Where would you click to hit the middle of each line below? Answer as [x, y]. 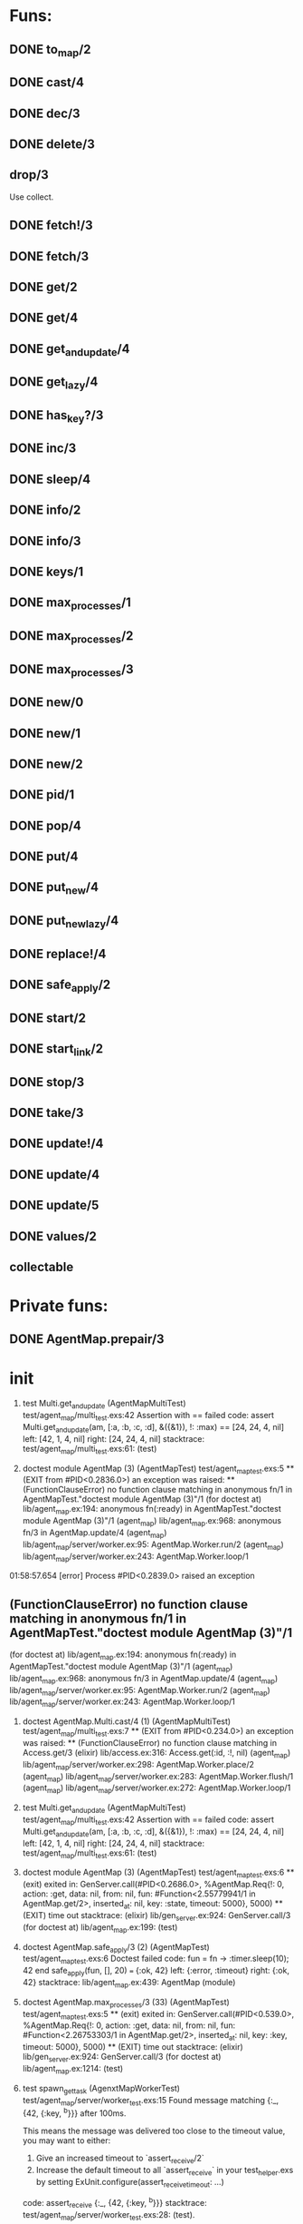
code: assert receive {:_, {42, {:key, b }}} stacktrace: [114, 2203]
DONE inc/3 [43, 449]
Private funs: [59, 1306]
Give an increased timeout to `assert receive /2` [120, 2159]
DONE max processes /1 [70, 604]
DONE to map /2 [51, 50]
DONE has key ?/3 [57, 416]
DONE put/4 [44, 857]
